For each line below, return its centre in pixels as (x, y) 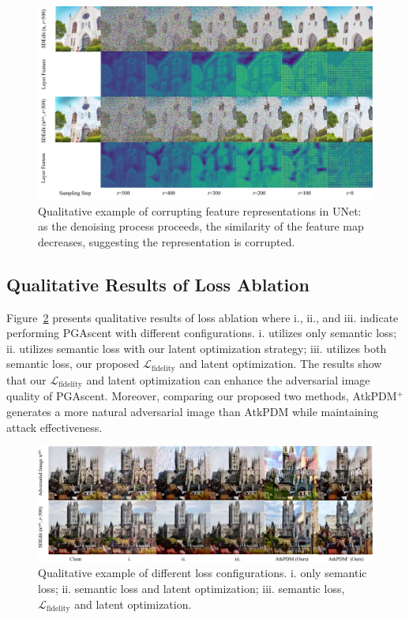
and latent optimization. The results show (281, 364)
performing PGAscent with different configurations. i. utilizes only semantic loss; (202, 333)
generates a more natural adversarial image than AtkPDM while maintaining (193, 411)
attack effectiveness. (54, 427)
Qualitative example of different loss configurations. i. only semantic (203, 573)
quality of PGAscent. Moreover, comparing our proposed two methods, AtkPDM (202, 396)
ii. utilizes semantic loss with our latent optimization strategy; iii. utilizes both (197, 348)
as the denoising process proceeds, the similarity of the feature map (201, 226)
